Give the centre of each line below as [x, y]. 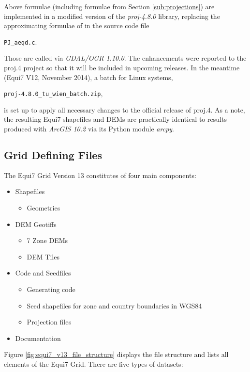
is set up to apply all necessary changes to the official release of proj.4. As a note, [125, 109]
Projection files [49, 322]
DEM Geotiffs [36, 224]
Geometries [44, 208]
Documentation [38, 338]
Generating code [51, 289]
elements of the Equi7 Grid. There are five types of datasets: [94, 364]
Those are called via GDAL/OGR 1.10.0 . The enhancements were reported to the [125, 58]
